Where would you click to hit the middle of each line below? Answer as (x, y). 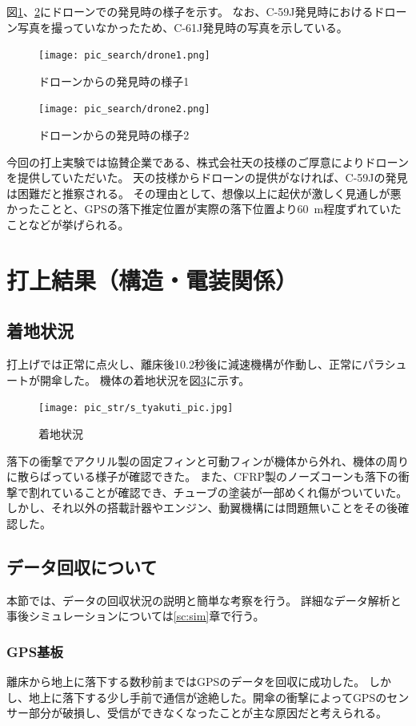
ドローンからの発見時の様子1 (114, 81)
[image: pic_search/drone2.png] (124, 109)
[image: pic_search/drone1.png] (124, 56)
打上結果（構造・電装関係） (152, 279)
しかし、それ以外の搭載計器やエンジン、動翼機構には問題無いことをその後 (202, 508)
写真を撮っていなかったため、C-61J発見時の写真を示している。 (182, 27)
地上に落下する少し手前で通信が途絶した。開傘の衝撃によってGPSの (208, 697)
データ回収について (82, 567)
